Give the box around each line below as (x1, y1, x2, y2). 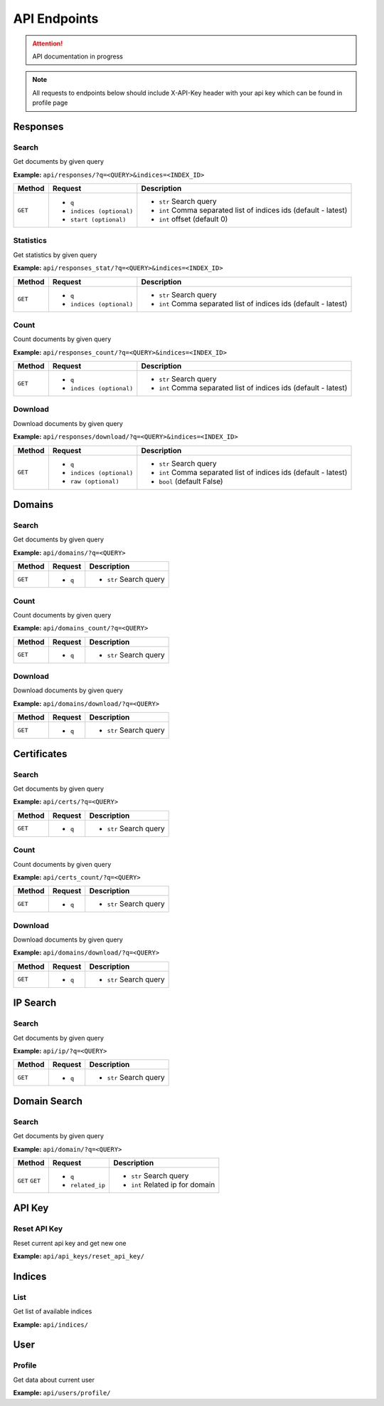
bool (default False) (159, 476, 223, 486)
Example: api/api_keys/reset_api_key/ (13, 1252, 145, 1261)
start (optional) (70, 216, 127, 224)
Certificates (13, 748, 68, 760)
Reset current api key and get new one (13, 1239, 127, 1247)
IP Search (13, 997, 57, 1009)
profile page (32, 98, 68, 107)
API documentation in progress (32, 52, 124, 61)
